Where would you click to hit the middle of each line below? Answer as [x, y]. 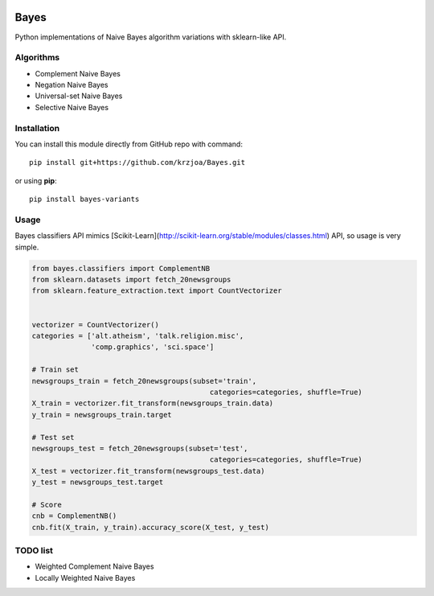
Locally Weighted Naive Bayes [85, 578]
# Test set [53, 437]
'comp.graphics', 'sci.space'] [153, 347]
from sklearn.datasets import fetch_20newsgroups [131, 280]
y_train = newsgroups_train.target [102, 415]
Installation [37, 128]
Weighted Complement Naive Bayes [94, 566]
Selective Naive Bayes [72, 107]
